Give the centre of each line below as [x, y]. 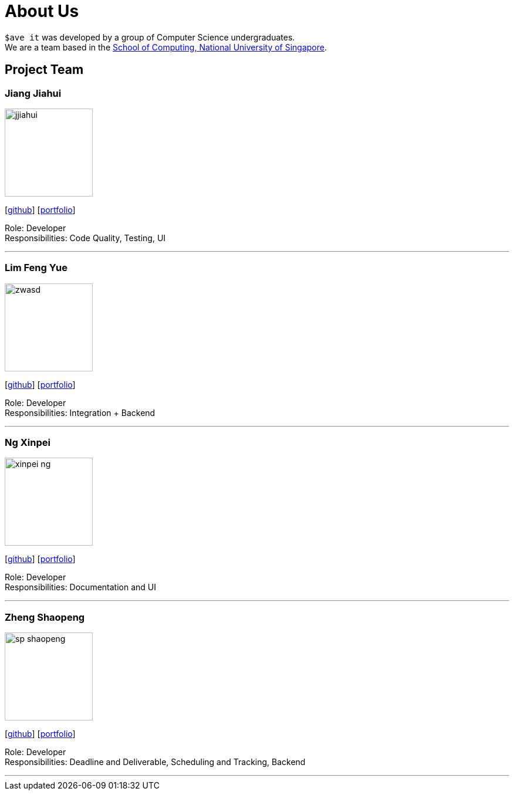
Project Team [44, 70]
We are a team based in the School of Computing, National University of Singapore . [166, 47]
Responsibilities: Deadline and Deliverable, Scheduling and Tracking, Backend [155, 762]
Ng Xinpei [28, 443]
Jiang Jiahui [33, 93]
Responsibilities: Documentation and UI [80, 587]
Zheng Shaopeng [45, 617]
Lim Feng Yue [36, 268]
